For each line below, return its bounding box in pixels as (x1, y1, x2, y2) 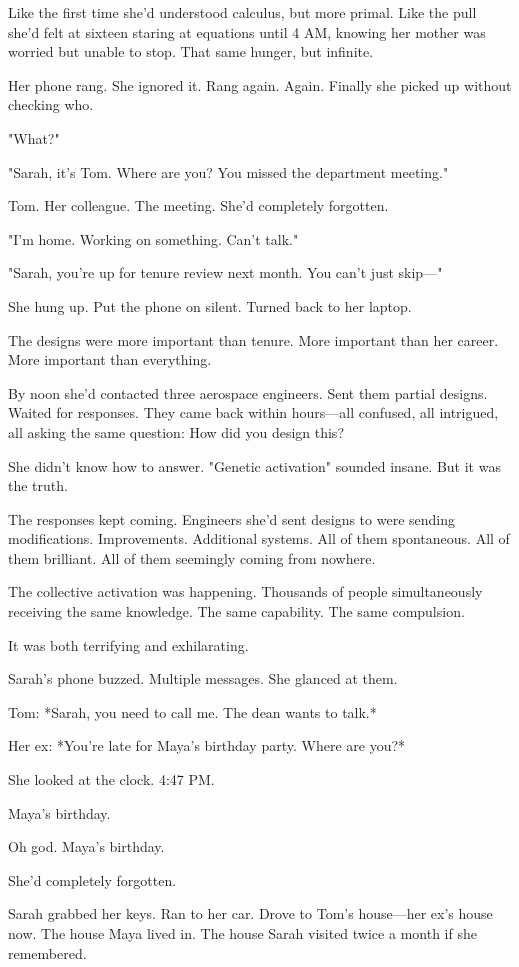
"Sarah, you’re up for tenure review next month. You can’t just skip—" (8, 262, 443, 283)
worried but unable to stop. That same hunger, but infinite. (8, 41, 374, 62)
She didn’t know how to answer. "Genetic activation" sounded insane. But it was (8, 455, 501, 476)
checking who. (8, 94, 94, 115)
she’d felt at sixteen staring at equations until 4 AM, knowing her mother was (8, 21, 486, 42)
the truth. (8, 475, 68, 496)
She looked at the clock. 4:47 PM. (8, 769, 215, 790)
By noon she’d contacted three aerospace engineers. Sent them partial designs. (8, 382, 488, 403)
